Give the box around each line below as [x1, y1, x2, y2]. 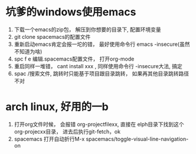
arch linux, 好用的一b [5, 101, 109, 113]
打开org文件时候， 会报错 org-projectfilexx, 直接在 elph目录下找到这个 [14, 120, 184, 128]
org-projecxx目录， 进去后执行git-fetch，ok [14, 128, 121, 135]
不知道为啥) [14, 48, 43, 55]
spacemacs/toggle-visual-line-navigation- [86, 135, 189, 142]
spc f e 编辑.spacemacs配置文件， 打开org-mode [14, 55, 135, 62]
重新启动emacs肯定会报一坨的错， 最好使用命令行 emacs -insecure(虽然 [14, 41, 190, 48]
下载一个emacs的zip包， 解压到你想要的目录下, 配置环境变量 [14, 26, 162, 33]
